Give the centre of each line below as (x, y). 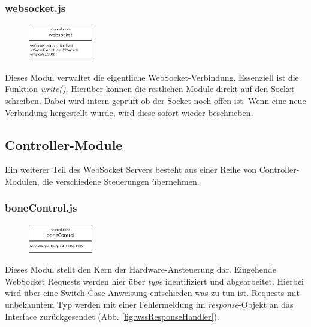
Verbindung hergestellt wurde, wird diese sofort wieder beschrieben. (129, 112)
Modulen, (22, 181)
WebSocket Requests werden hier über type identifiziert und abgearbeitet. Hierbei (155, 281)
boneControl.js (41, 208)
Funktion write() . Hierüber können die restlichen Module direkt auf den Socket (150, 89)
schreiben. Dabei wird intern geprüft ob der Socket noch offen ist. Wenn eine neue (155, 100)
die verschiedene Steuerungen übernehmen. (121, 181)
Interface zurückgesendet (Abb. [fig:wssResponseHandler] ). (112, 316)
